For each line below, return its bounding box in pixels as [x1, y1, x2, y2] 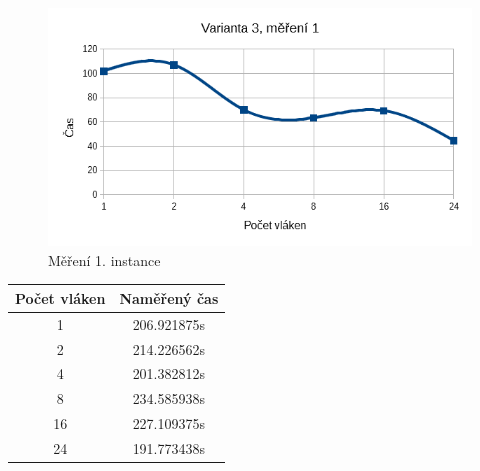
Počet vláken [15, 287, 106, 308]
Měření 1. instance [48, 249, 161, 270]
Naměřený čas [119, 287, 219, 308]
